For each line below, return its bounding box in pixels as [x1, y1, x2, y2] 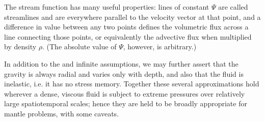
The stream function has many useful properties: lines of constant [4, 2, 209, 12]
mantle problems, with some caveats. [4, 108, 119, 118]
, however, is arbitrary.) [123, 41, 197, 52]
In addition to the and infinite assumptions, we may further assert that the [4, 58, 238, 69]
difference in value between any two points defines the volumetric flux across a [4, 21, 249, 32]
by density [4, 41, 37, 52]
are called [218, 2, 248, 12]
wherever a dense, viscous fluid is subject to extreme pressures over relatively [4, 88, 245, 99]
